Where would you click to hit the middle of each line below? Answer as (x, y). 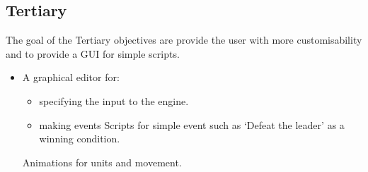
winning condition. (80, 139)
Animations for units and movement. (102, 162)
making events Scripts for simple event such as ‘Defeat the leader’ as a (192, 124)
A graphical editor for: (71, 77)
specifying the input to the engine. (114, 100)
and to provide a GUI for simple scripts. (93, 53)
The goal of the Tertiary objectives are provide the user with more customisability (184, 40)
